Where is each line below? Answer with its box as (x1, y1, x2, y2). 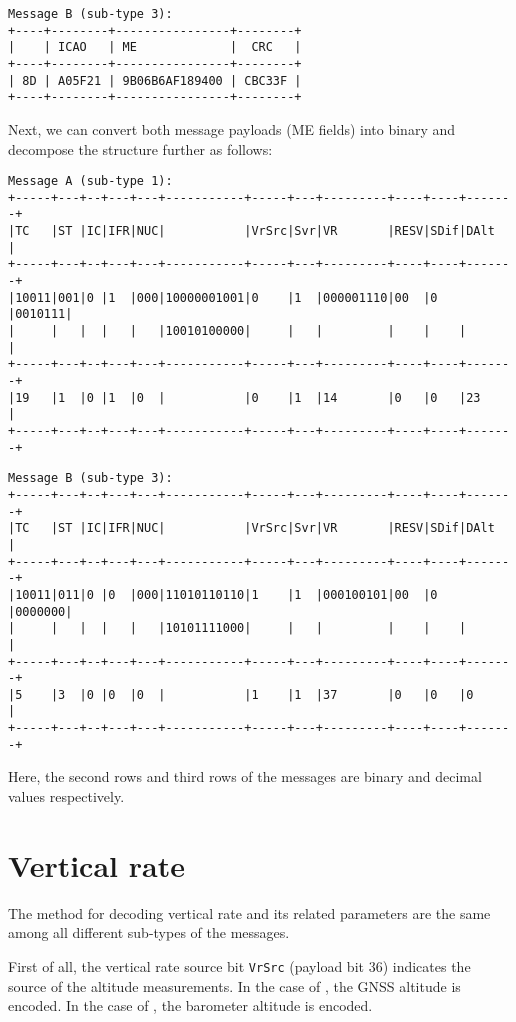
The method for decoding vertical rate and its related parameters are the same (8, 902, 491, 923)
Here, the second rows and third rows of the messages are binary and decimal (8, 766, 482, 787)
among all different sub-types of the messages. (8, 922, 290, 943)
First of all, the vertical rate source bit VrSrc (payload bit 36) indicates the (8, 955, 471, 976)
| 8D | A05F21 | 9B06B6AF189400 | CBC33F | (8, 73, 302, 88)
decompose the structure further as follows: (8, 138, 273, 159)
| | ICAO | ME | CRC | (8, 40, 302, 55)
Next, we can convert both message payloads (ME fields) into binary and (8, 118, 456, 139)
